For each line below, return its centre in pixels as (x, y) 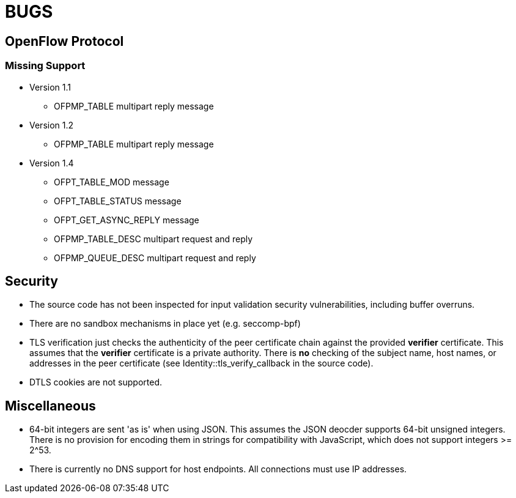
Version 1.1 (50, 87)
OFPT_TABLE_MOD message (112, 182)
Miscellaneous (50, 406)
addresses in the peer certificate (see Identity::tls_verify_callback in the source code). (201, 363)
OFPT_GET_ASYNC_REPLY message (127, 220)
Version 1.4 (52, 163)
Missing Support (45, 66)
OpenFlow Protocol (64, 41)
